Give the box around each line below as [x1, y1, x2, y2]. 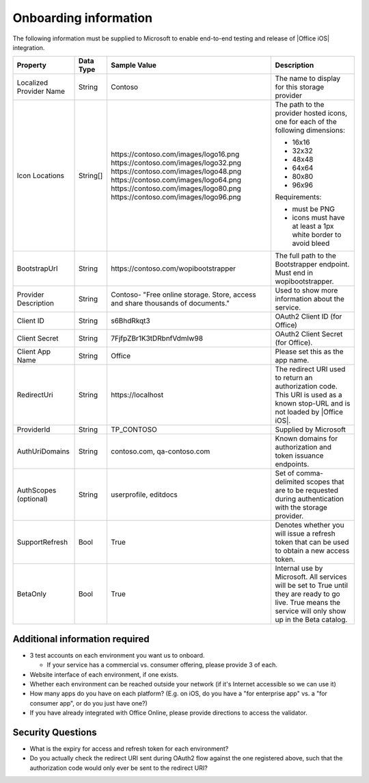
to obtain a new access [275, 546, 350, 556]
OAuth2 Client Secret [275, 330, 343, 339]
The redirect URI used [275, 364, 346, 374]
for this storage [275, 82, 325, 92]
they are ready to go [275, 589, 341, 599]
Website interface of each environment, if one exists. [29, 670, 179, 678]
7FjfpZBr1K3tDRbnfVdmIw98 [110, 334, 204, 343]
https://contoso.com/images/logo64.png [110, 175, 242, 185]
